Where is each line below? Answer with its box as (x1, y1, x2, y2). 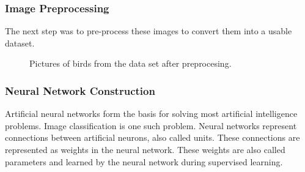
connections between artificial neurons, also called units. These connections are (5, 131, 300, 144)
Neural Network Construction (5, 83, 155, 98)
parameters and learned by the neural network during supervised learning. (5, 155, 283, 168)
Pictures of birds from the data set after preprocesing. (29, 57, 232, 70)
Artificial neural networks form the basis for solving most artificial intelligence (5, 107, 298, 120)
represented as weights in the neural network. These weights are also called (5, 143, 285, 155)
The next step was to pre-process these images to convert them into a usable (5, 24, 292, 37)
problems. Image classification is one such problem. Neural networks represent (5, 119, 297, 132)
